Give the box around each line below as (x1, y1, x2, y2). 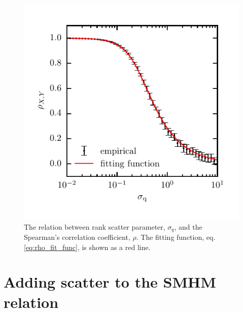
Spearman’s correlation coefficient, (24, 232, 130, 242)
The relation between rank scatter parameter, (24, 221, 165, 232)
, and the (174, 221, 202, 232)
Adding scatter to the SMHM (4, 271, 216, 292)
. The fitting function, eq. (136, 232, 216, 242)
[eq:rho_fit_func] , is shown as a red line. (24, 241, 151, 252)
